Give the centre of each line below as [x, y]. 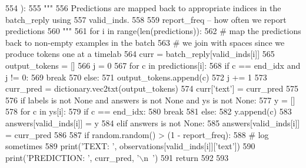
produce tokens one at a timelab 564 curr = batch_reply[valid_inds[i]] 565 [140, 54]
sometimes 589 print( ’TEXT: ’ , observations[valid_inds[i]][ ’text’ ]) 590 [130, 146]
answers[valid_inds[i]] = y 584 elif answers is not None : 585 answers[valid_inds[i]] [153, 122]
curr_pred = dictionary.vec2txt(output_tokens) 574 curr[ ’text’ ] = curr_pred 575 [152, 88]
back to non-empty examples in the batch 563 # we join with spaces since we [145, 42]
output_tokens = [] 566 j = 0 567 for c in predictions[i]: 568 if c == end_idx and [153, 65]
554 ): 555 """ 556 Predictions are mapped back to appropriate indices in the [143, 8]
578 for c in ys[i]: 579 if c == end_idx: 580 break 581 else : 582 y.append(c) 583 [149, 111]
